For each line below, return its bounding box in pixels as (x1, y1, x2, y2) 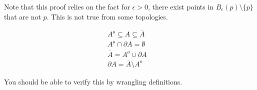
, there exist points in (147, 1, 214, 11)
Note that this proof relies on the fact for (4, 1, 130, 11)
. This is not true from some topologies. (46, 11, 168, 21)
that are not (4, 11, 41, 21)
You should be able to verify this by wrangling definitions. (4, 76, 182, 86)
